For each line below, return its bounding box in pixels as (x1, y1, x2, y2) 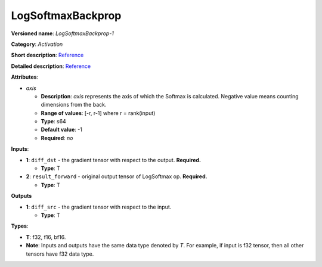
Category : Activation (11, 41, 63, 48)
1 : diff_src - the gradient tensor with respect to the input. (26, 203, 172, 210)
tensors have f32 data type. (26, 250, 94, 257)
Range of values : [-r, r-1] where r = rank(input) (41, 109, 156, 116)
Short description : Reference (11, 51, 84, 59)
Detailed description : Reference (11, 63, 91, 70)
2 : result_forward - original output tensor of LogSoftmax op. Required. (26, 173, 208, 180)
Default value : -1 (41, 126, 83, 133)
